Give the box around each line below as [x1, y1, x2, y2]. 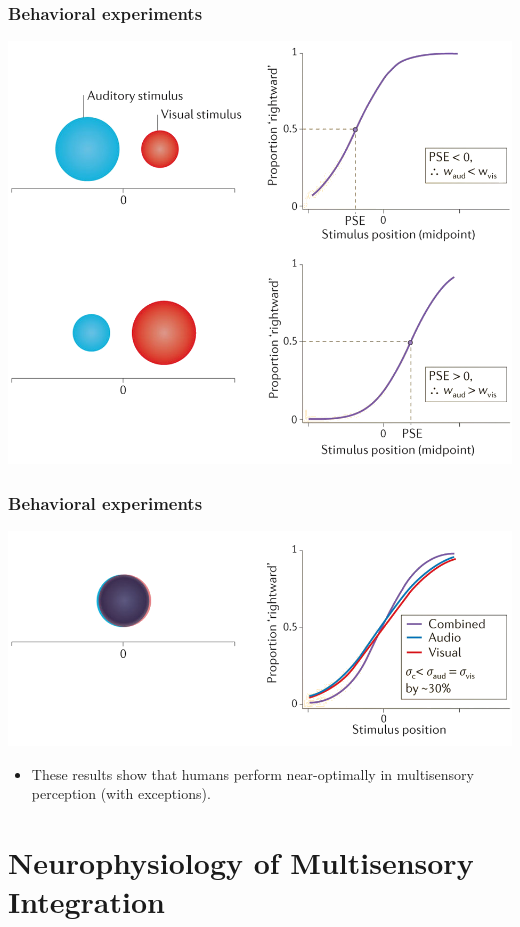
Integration [8, 881, 165, 922]
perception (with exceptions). [31, 783, 211, 804]
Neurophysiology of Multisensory [8, 842, 474, 883]
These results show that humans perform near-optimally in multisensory [31, 763, 474, 784]
